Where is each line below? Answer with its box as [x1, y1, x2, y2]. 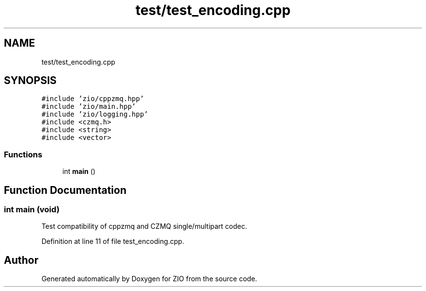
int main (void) [4, 205, 60, 215]
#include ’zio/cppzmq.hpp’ [41, 95, 144, 103]
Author [4, 254, 38, 266]
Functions [4, 149, 42, 159]
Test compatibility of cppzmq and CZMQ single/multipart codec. [41, 222, 248, 231]
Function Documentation [4, 184, 126, 196]
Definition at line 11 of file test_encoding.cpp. [41, 237, 184, 246]
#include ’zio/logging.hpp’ [41, 110, 148, 119]
